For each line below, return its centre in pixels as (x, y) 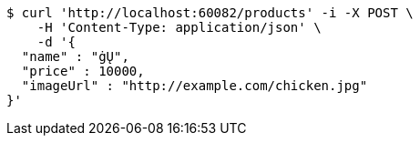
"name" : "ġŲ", (75, 56)
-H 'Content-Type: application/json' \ (179, 27)
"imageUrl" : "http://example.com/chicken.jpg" (195, 86)
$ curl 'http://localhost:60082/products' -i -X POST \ (210, 13)
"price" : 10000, (83, 71)
